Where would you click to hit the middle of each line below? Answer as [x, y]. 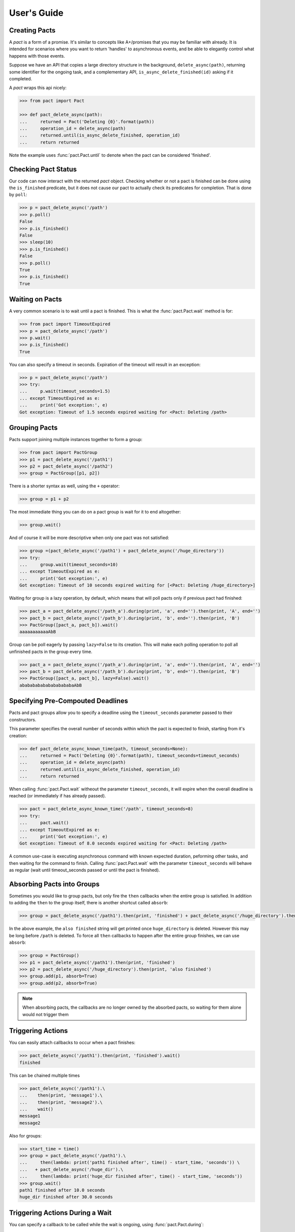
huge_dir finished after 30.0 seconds [66, 1197]
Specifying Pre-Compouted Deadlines [69, 701]
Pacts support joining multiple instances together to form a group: [76, 440]
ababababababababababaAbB [51, 685]
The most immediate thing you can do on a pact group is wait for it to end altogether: [95, 512]
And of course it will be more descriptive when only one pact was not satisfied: [89, 538]
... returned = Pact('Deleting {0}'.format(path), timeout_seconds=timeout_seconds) [130, 755]
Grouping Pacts [33, 428]
